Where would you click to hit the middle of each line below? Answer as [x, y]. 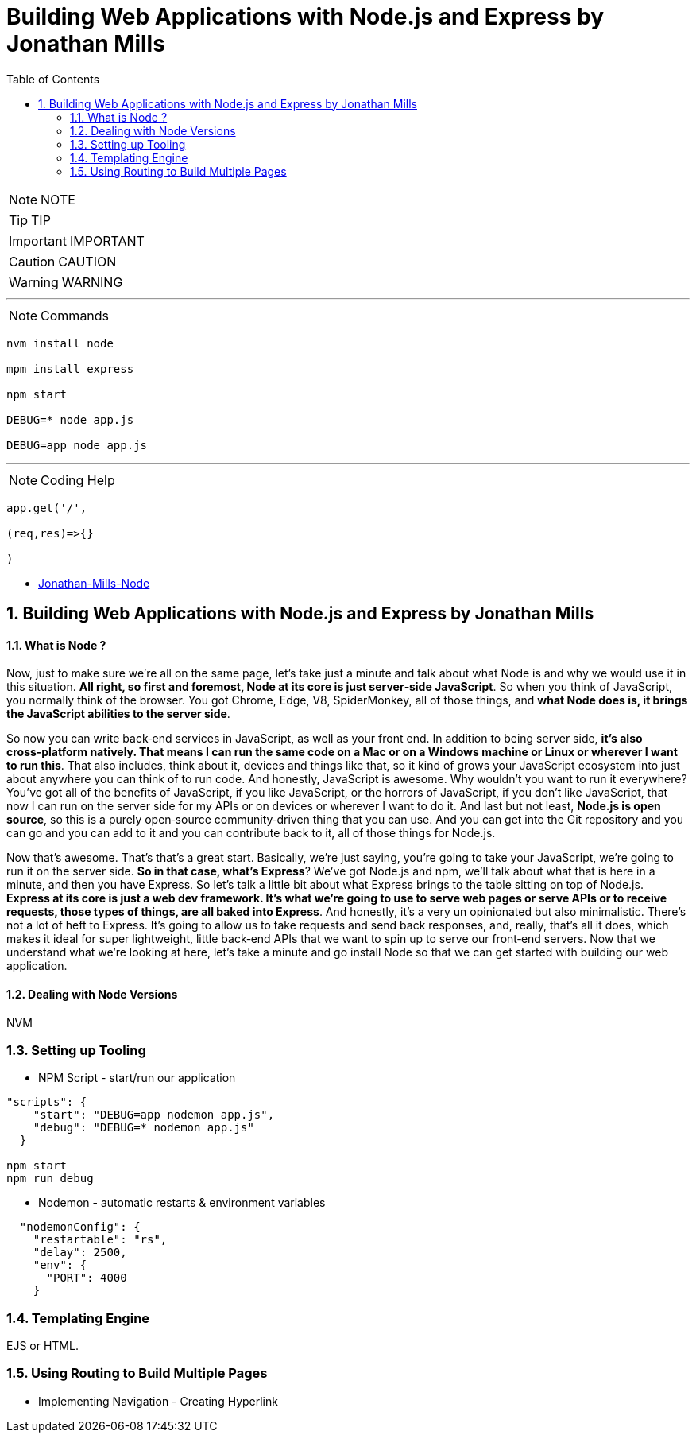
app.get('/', [47, 508]
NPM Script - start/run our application [137, 1078]
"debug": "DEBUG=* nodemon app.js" [143, 1128]
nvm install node [60, 343]
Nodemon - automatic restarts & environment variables [182, 1203]
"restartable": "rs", [100, 1240]
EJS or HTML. [43, 1346]
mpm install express [70, 368]
